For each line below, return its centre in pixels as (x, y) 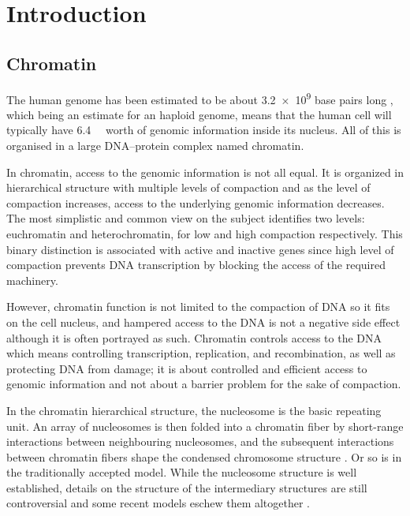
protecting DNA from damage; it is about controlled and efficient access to (187, 368)
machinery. (32, 280)
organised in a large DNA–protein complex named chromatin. (155, 146)
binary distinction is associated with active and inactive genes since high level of (200, 249)
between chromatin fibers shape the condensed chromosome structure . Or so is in (204, 456)
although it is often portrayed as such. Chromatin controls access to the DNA (194, 337)
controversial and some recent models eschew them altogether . (158, 503)
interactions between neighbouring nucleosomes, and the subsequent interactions (200, 441)
